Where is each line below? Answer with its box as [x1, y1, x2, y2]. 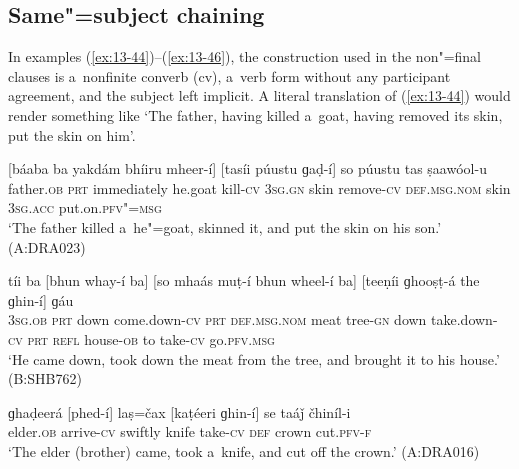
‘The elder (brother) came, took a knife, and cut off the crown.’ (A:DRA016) [8, 440, 480, 461]
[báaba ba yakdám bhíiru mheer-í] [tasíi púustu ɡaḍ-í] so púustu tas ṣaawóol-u [8, 158, 487, 179]
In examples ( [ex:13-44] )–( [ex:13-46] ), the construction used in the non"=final [8, 46, 482, 67]
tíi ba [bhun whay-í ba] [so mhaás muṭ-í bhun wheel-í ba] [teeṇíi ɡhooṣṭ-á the [8, 270, 480, 291]
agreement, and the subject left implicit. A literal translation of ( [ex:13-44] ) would [8, 85, 511, 106]
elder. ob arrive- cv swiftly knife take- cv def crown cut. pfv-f [8, 421, 372, 442]
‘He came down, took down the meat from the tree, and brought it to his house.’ [8, 348, 500, 369]
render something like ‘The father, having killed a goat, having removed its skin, [8, 104, 503, 125]
